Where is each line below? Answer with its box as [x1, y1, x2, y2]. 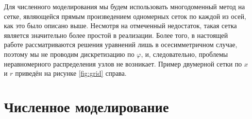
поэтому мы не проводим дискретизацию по [4, 49, 134, 59]
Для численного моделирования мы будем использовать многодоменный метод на [4, 1, 245, 11]
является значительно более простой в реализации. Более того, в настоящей [4, 30, 228, 40]
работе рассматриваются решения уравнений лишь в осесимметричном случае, [4, 39, 237, 50]
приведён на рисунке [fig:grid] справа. [15, 68, 127, 78]
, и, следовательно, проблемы [141, 49, 228, 59]
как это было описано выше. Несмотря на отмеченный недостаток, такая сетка [4, 20, 237, 31]
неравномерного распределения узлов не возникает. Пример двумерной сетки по [4, 58, 242, 68]
